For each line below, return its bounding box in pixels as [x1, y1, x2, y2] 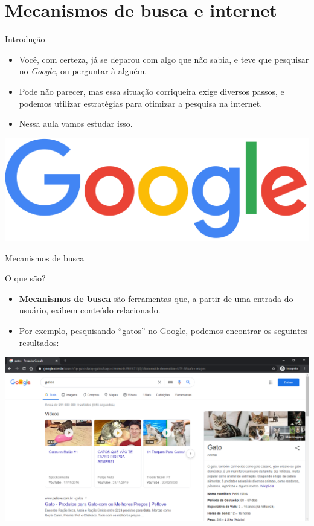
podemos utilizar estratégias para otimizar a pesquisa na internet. [19, 97, 263, 109]
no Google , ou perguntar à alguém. [19, 65, 147, 77]
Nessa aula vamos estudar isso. [19, 117, 133, 130]
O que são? [5, 272, 46, 284]
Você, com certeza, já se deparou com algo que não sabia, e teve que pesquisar [19, 53, 309, 65]
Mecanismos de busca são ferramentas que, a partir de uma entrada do [19, 292, 293, 304]
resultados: [19, 336, 59, 348]
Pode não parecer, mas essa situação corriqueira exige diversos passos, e [19, 85, 284, 97]
